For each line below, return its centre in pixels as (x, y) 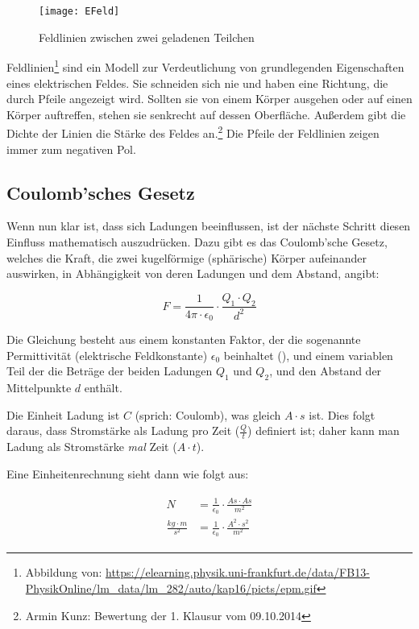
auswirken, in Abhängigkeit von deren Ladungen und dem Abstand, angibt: (193, 273)
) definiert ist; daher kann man (324, 430)
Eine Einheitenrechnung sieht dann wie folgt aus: (128, 473)
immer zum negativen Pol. (71, 149)
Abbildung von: (64, 572)
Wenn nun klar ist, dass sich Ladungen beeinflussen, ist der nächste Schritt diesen (209, 226)
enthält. (103, 387)
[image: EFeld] (79, 11)
